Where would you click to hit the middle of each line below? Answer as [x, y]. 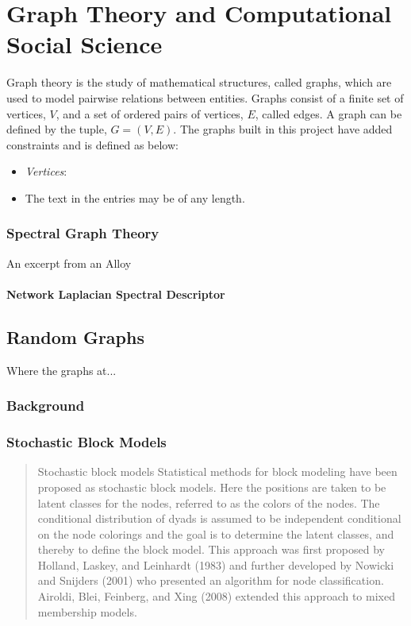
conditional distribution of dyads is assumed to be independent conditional [219, 518]
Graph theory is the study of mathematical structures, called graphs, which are [199, 82]
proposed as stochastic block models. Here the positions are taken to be [212, 487]
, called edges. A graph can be [328, 113]
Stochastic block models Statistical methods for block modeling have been [217, 471]
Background [46, 406]
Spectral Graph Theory [83, 233]
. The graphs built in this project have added [283, 129]
